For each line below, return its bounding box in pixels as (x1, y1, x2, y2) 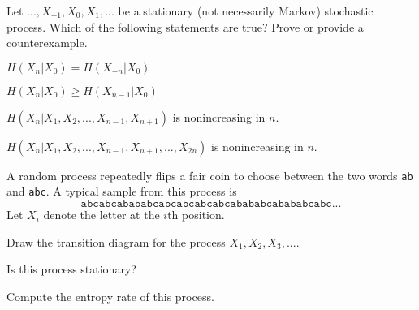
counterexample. (6, 34, 88, 51)
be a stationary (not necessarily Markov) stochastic (118, 2, 374, 19)
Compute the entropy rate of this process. (6, 287, 214, 304)
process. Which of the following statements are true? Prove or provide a (6, 18, 364, 35)
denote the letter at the (43, 206, 160, 223)
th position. (167, 206, 225, 223)
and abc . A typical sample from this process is (6, 183, 237, 200)
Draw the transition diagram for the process (6, 233, 226, 250)
